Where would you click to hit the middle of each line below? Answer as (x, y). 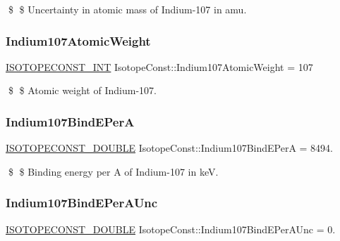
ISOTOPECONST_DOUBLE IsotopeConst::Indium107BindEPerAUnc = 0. (171, 229)
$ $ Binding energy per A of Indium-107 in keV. (113, 171)
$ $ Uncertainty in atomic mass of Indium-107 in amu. (127, 9)
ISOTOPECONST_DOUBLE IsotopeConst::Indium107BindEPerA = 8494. (170, 148)
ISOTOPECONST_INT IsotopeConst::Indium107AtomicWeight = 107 (159, 66)
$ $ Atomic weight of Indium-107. (82, 90)
